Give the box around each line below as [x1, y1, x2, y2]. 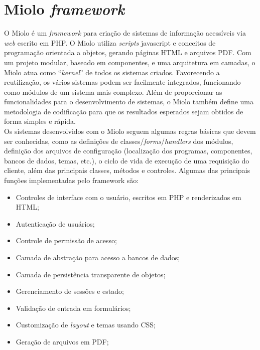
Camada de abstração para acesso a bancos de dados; [16, 252, 180, 262]
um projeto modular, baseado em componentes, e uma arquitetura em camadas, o [4, 57, 255, 67]
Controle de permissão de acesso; [16, 235, 117, 246]
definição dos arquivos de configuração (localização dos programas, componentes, [4, 145, 252, 156]
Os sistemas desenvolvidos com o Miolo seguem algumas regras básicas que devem [4, 126, 256, 136]
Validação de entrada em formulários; [16, 302, 131, 313]
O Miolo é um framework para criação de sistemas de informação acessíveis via [4, 28, 246, 38]
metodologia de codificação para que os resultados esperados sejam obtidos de [4, 106, 243, 116]
